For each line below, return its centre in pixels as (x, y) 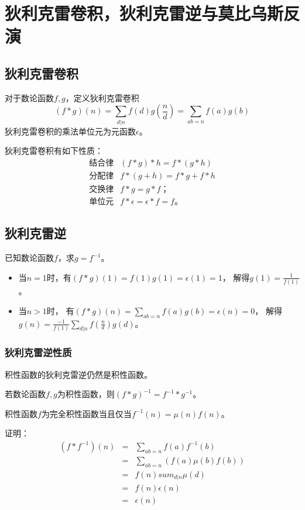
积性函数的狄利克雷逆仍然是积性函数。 (78, 374)
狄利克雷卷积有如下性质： (54, 151)
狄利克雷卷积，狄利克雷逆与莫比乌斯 (144, 13)
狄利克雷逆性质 (38, 352)
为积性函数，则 (86, 394)
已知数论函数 (29, 258)
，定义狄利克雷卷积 (102, 97)
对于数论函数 (29, 97)
